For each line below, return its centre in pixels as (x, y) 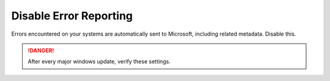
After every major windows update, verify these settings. (99, 62)
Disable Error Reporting (72, 16)
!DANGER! (41, 50)
